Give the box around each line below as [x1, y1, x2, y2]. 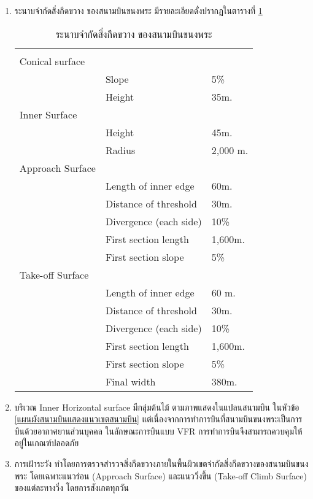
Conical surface [19, 53, 85, 68]
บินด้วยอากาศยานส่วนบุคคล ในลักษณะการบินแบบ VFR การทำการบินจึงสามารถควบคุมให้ [14, 424, 303, 437]
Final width [105, 374, 156, 389]
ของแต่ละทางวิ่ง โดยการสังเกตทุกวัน [14, 481, 129, 494]
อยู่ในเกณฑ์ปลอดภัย [14, 436, 79, 449]
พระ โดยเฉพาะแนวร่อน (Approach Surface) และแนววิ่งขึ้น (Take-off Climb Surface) [14, 469, 307, 482]
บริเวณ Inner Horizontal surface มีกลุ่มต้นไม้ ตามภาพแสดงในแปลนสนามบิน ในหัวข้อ [14, 400, 299, 413]
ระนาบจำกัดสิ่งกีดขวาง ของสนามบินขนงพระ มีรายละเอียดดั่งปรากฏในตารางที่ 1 [14, 4, 263, 17]
